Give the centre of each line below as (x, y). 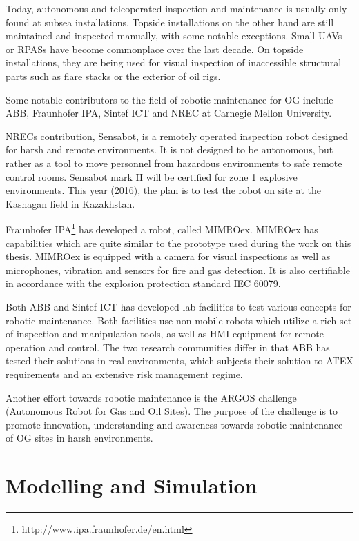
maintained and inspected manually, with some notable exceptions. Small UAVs (174, 36)
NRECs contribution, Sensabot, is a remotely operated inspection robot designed (177, 136)
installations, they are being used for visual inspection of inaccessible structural (174, 62)
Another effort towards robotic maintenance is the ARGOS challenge (151, 397)
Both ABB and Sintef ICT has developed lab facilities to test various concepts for (178, 306)
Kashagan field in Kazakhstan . (70, 203)
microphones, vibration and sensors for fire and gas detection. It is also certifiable (178, 269)
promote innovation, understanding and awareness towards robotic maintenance (174, 424)
